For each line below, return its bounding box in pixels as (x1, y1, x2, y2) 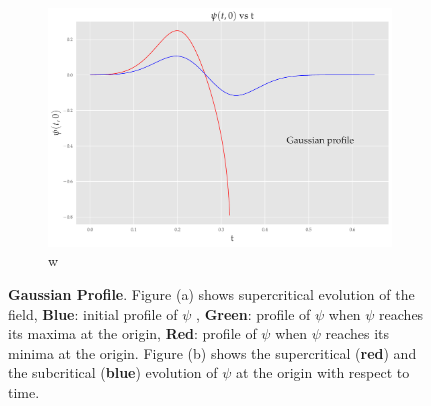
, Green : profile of (196, 303, 311, 324)
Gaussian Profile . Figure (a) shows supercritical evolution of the (8, 284, 415, 305)
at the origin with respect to (236, 362, 410, 383)
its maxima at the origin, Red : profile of (8, 323, 257, 344)
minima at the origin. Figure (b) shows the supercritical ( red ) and (8, 342, 417, 363)
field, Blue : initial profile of (8, 303, 178, 324)
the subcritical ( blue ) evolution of (8, 362, 218, 383)
